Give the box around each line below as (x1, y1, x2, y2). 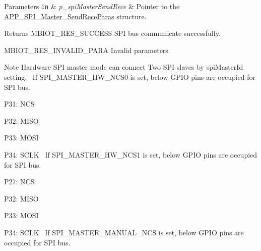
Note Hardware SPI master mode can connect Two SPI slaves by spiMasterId (4, 62, 243, 72)
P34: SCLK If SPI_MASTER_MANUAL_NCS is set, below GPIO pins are (4, 227, 244, 237)
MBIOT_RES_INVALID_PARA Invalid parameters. (4, 44, 170, 55)
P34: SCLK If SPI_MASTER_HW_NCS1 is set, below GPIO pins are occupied (4, 149, 257, 160)
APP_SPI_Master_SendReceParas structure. (4, 11, 147, 21)
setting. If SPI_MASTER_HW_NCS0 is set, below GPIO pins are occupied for (4, 72, 256, 82)
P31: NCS (4, 98, 35, 109)
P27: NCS (4, 176, 35, 187)
